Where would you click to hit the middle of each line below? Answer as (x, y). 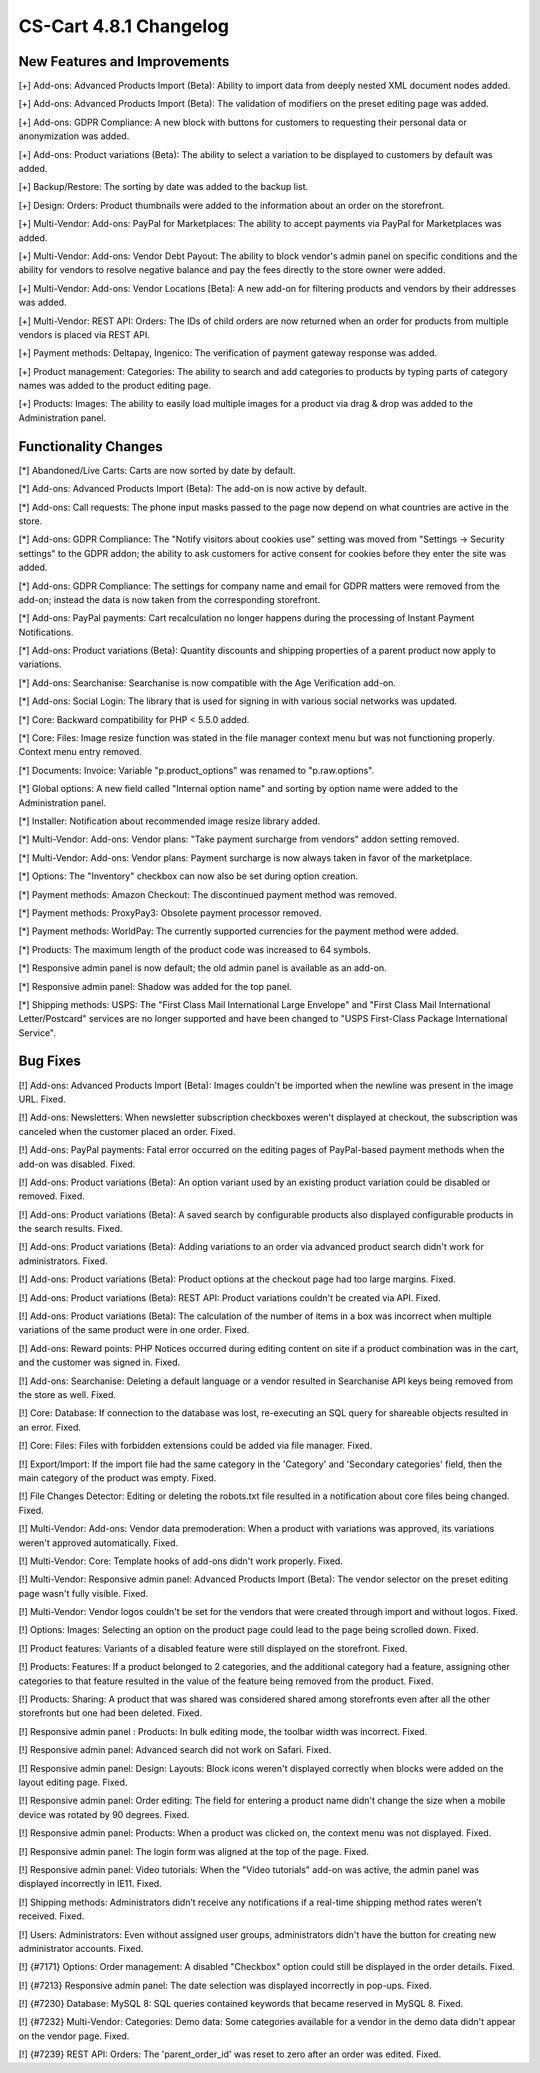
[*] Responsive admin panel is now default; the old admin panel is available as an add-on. (202, 968)
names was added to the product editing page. (115, 386)
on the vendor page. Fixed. (74, 2036)
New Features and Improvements (124, 61)
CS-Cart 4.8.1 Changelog (124, 26)
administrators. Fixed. (63, 1261)
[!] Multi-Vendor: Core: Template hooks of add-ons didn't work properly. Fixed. (181, 1561)
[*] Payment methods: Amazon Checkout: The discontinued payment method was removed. (207, 894)
